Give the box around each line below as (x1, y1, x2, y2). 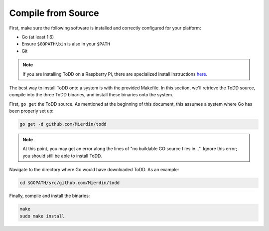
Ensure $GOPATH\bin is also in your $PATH (21, 41, 111, 47)
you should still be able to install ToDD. (22, 153, 102, 159)
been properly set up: (9, 108, 54, 114)
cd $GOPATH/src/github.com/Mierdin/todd (19, 180, 120, 186)
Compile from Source (9, 7, 99, 18)
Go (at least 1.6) (21, 34, 54, 40)
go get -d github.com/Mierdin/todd (19, 121, 107, 127)
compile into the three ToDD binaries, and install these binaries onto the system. (9, 92, 174, 98)
